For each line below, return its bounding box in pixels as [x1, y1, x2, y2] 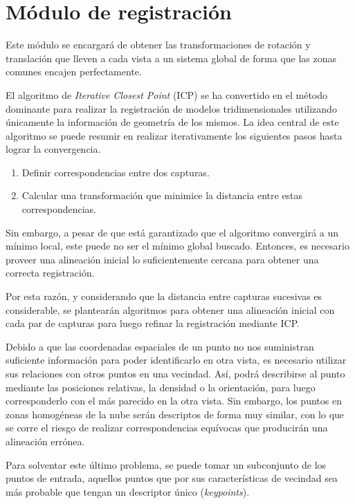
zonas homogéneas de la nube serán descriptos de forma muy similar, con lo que [6, 407, 345, 421]
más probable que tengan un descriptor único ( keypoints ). [6, 484, 250, 498]
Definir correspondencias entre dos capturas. [21, 165, 210, 179]
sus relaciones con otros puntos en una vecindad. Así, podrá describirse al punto [6, 366, 345, 380]
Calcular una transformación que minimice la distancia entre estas [21, 188, 303, 203]
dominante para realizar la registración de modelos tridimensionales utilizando [6, 101, 337, 115]
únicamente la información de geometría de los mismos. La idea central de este [6, 115, 339, 129]
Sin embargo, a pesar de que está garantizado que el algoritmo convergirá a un [6, 225, 339, 239]
